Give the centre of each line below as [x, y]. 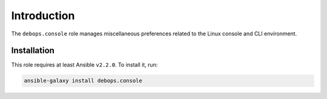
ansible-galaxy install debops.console [83, 81]
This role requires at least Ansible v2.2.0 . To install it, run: [84, 65]
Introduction [43, 16]
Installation [33, 51]
